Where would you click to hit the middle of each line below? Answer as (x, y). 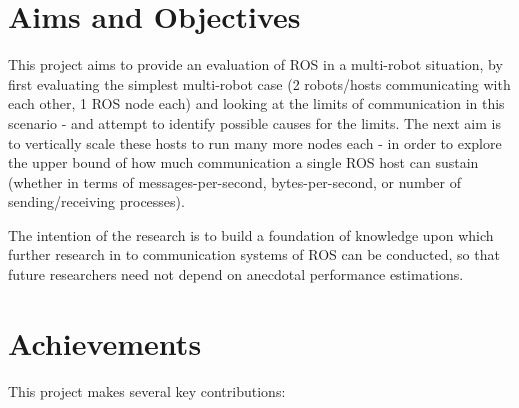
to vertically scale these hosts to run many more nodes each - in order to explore (255, 142)
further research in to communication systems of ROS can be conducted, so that (254, 254)
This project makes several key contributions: (147, 390)
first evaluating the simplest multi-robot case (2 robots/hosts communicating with (259, 83)
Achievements (105, 342)
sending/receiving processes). (96, 201)
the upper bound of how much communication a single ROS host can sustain (243, 162)
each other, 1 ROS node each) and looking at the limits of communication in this (256, 103)
